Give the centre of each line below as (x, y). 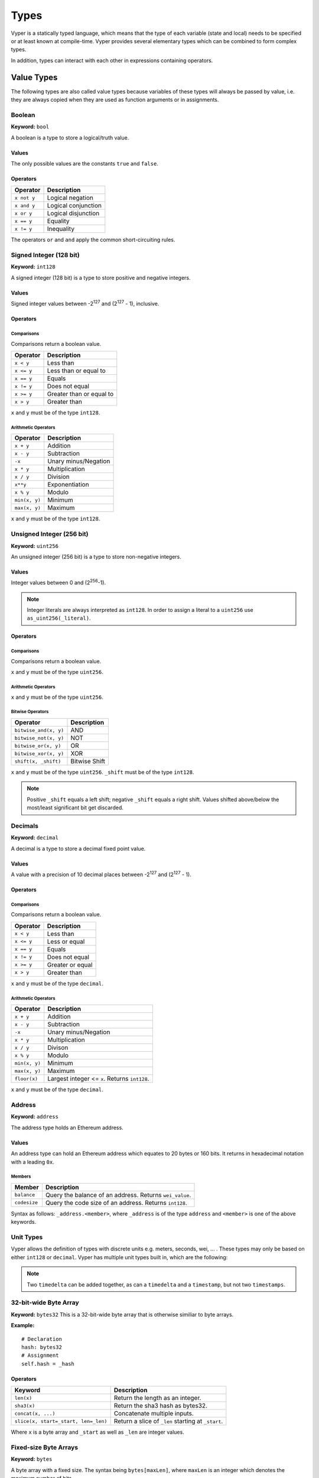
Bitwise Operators (30, 712)
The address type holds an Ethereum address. (67, 1127)
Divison (58, 1048)
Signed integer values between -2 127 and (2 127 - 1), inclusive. (85, 303)
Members (21, 1176)
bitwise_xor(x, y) (39, 753)
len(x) (23, 1398)
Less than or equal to (76, 371)
